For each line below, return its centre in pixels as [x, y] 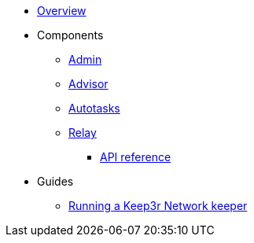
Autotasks [94, 108]
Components [70, 35]
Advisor [88, 84]
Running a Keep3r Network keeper [158, 206]
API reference [136, 157]
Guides [55, 181]
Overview [62, 11]
